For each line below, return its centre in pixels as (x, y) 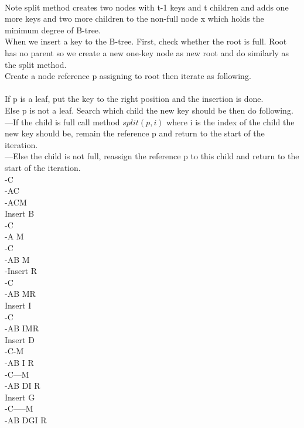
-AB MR (20, 294)
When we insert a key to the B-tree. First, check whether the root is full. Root (146, 41)
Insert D (20, 339)
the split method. (36, 64)
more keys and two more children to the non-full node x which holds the (134, 18)
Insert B (20, 213)
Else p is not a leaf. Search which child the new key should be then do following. (149, 110)
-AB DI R (23, 386)
